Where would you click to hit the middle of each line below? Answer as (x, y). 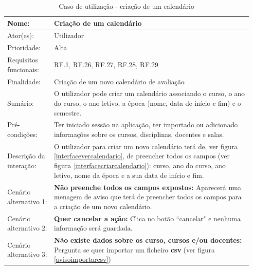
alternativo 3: (27, 254)
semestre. (68, 112)
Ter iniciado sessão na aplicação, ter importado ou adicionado (146, 125)
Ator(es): (21, 35)
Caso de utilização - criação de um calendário (126, 6)
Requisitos (23, 60)
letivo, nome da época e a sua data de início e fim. (129, 175)
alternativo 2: (27, 228)
